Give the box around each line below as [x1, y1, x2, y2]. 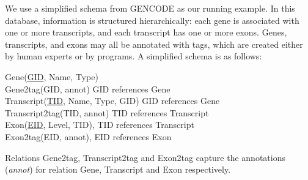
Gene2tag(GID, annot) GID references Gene [5, 82, 170, 95]
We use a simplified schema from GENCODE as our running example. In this [5, 2, 295, 14]
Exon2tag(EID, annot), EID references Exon [5, 130, 172, 143]
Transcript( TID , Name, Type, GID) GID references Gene [5, 94, 220, 107]
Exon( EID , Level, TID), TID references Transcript [5, 118, 194, 131]
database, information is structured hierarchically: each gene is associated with [5, 13, 299, 26]
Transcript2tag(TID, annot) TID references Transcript [5, 106, 209, 119]
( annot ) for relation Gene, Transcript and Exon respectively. [5, 163, 231, 176]
